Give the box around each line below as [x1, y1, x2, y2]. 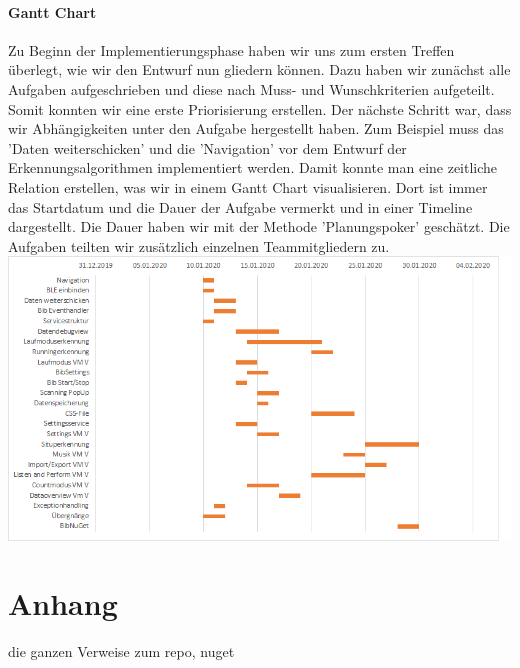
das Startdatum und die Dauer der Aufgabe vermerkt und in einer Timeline [8, 196, 473, 217]
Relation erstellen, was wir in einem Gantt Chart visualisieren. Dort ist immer [8, 176, 488, 197]
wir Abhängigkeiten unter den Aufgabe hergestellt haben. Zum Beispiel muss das [8, 118, 504, 139]
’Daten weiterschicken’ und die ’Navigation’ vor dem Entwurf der [8, 137, 407, 158]
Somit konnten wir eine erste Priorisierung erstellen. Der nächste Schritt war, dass [8, 98, 512, 119]
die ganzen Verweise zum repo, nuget [8, 641, 235, 662]
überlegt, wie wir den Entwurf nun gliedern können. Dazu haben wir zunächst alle [8, 59, 511, 80]
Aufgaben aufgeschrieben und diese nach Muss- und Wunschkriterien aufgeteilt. [8, 78, 495, 99]
